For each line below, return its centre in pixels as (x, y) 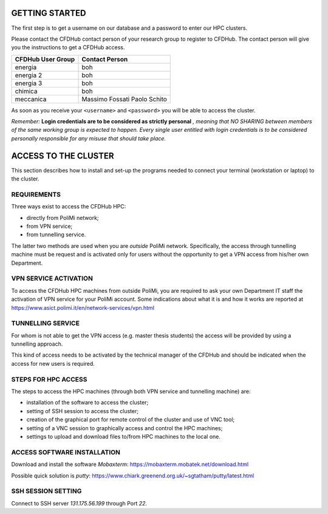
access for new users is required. (53, 363)
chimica (26, 91)
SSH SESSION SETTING (46, 491)
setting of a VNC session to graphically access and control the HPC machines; (125, 428)
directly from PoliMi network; (63, 218)
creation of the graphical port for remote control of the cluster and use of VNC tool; (131, 420)
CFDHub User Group (45, 59)
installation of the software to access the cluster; (87, 403)
